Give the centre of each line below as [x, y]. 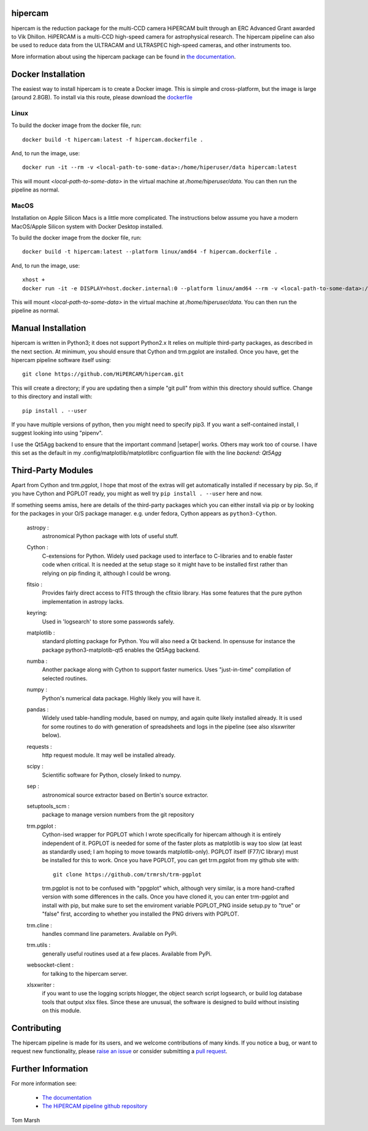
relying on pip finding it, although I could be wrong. [106, 573]
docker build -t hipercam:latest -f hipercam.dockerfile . [113, 139]
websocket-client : [50, 965]
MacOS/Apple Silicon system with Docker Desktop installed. [87, 226]
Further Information [50, 1069]
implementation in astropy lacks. [83, 601]
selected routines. [65, 678]
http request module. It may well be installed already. [109, 755]
